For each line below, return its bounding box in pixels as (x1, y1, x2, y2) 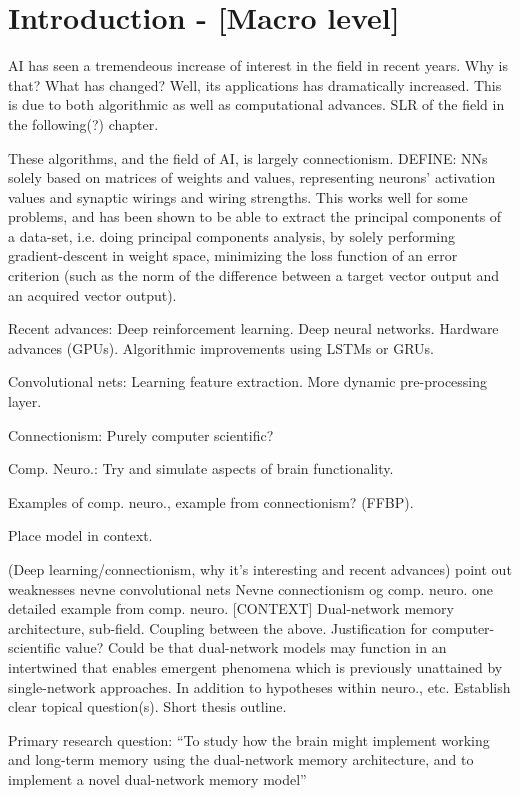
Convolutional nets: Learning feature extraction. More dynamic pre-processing (8, 371, 488, 392)
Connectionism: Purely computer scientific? (8, 424, 274, 445)
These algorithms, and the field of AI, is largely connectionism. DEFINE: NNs (8, 147, 488, 168)
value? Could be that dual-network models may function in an (65, 637, 447, 658)
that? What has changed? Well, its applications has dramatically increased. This (8, 74, 502, 95)
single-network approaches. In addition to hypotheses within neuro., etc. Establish (8, 676, 511, 697)
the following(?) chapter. (8, 113, 159, 134)
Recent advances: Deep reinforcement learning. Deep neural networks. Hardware (8, 318, 499, 339)
